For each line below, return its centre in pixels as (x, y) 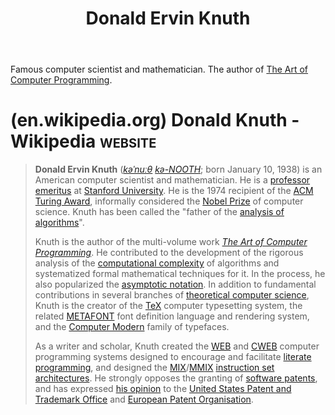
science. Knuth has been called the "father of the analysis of (159, 212)
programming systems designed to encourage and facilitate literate (173, 357)
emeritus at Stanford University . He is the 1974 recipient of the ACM (174, 191)
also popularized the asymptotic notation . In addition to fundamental (175, 284)
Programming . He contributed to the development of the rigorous (169, 253)
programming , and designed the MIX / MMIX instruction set (154, 368)
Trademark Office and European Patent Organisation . (144, 399)
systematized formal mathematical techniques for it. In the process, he (180, 274)
